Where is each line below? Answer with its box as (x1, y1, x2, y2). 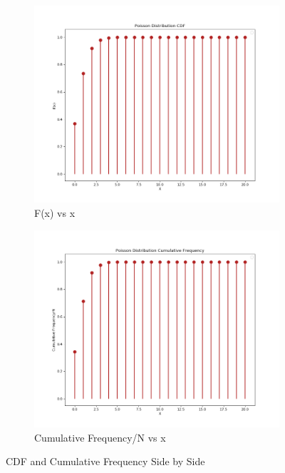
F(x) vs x (34, 205, 76, 220)
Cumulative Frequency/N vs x (34, 429, 166, 444)
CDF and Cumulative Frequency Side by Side (6, 454, 205, 469)
